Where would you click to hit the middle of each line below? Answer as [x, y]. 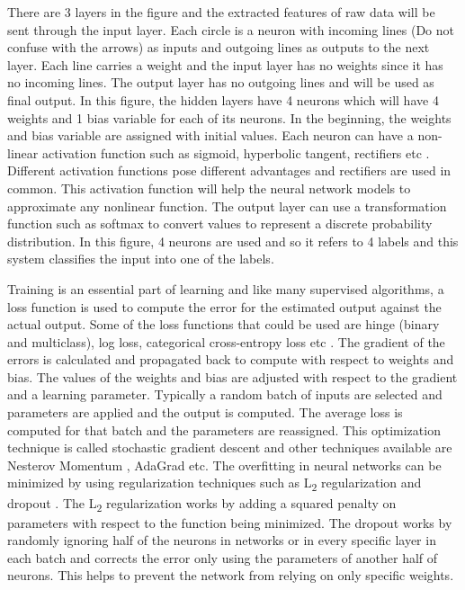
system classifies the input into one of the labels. [141, 259]
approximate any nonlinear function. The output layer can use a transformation [227, 206]
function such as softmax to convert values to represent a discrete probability [220, 223]
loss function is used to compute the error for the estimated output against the [224, 306]
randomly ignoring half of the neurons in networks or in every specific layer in [222, 540]
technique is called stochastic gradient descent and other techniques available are [230, 447]
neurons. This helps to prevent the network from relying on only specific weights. [231, 575]
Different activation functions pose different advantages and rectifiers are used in [229, 170]
